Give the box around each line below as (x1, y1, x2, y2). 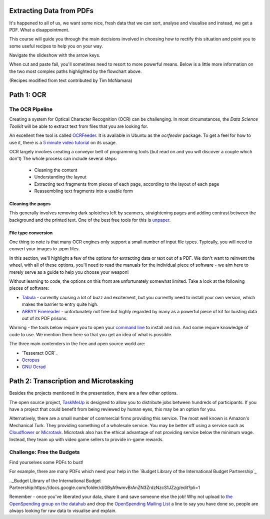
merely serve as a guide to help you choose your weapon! (9, 269, 129, 275)
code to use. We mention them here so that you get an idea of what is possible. (9, 331, 172, 337)
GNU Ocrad (21, 364, 46, 370)
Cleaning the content (34, 167, 77, 173)
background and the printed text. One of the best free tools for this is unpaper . (9, 217, 171, 223)
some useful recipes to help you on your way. (9, 43, 103, 49)
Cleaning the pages (9, 200, 51, 207)
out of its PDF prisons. (21, 315, 67, 321)
